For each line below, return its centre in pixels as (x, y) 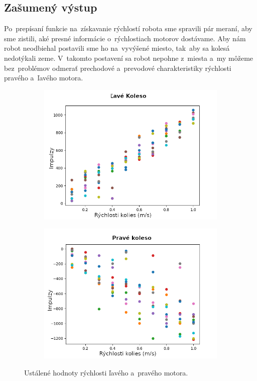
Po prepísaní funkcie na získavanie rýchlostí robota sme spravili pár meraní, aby (128, 28)
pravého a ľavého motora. (44, 78)
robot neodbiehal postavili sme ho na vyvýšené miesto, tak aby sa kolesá (117, 48)
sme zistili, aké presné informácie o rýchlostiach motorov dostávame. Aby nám (125, 38)
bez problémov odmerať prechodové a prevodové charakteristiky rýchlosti (118, 68)
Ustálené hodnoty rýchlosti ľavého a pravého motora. (106, 372)
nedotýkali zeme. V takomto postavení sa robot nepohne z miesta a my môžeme (129, 58)
